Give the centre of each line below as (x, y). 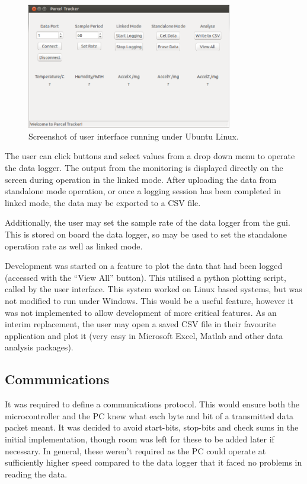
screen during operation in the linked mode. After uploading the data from (141, 179)
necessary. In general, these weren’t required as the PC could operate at (135, 450)
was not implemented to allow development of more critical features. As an (141, 312)
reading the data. (36, 474)
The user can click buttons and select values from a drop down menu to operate (150, 156)
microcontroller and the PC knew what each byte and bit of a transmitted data (149, 415)
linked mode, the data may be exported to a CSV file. (103, 202)
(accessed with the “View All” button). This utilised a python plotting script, (145, 277)
